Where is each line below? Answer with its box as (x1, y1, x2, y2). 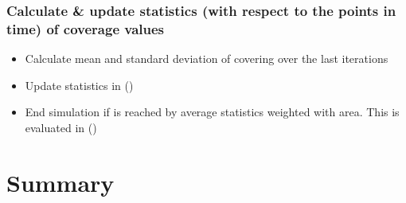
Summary (6, 166, 115, 198)
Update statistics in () (25, 76, 134, 93)
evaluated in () (25, 119, 97, 135)
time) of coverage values (6, 18, 165, 38)
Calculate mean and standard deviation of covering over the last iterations (25, 50, 388, 67)
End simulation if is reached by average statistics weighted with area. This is (25, 103, 400, 120)
